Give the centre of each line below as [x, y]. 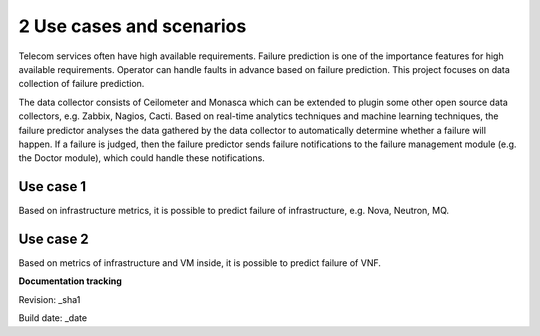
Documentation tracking [70, 281]
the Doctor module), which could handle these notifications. [141, 158]
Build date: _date [53, 318]
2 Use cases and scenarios [132, 26]
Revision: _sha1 [49, 299]
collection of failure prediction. [81, 84]
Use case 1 [52, 186]
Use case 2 [53, 239]
